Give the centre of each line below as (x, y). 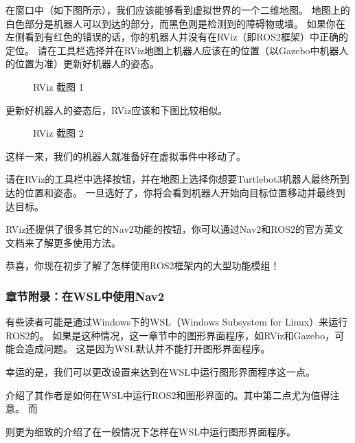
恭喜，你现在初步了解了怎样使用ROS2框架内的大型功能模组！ (143, 265)
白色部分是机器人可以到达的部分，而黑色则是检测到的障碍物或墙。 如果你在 (175, 23)
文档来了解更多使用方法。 (63, 242)
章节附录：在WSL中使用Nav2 (85, 296)
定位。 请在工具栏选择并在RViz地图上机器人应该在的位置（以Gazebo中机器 (172, 50)
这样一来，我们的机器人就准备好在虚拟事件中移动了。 (126, 156)
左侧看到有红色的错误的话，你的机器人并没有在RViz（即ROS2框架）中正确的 (177, 37)
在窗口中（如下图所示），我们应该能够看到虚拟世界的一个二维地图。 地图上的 (178, 10)
